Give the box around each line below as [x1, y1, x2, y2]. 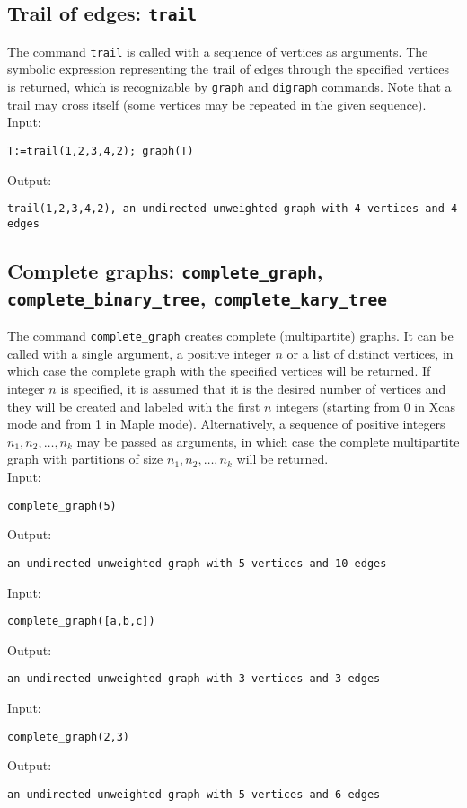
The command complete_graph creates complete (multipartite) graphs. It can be [7, 326, 454, 345]
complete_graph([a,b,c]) [7, 615, 155, 628]
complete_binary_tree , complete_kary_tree [7, 283, 387, 311]
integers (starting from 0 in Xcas [276, 396, 455, 415]
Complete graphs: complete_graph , [7, 256, 323, 284]
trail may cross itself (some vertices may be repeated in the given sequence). [7, 94, 427, 113]
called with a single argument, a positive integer [7, 343, 271, 362]
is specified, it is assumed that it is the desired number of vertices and [60, 379, 446, 398]
